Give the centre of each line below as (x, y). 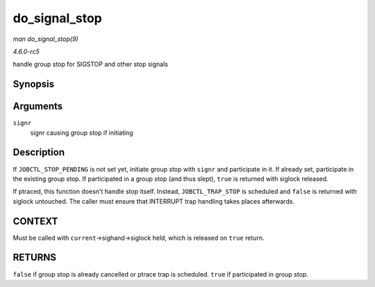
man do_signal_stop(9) (46, 39)
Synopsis (34, 84)
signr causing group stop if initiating (82, 133)
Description (39, 153)
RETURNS (35, 257)
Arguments (38, 107)
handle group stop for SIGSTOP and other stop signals (90, 64)
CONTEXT (35, 221)
